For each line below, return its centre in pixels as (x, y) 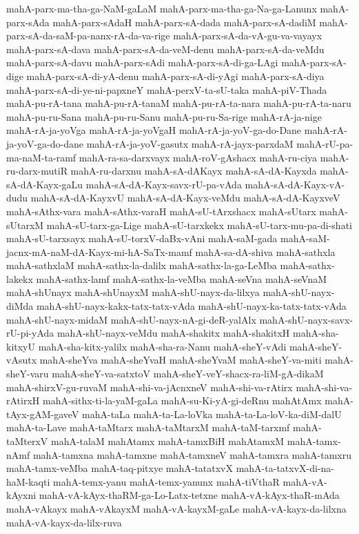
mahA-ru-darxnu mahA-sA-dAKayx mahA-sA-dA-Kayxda (194, 171)
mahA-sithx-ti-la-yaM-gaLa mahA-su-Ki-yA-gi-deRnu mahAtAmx (182, 400)
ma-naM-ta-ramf (41, 157)
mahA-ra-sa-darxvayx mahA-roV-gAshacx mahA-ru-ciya (198, 157)
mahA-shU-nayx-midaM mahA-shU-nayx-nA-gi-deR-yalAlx (131, 319)
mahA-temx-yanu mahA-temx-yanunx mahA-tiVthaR (166, 481)
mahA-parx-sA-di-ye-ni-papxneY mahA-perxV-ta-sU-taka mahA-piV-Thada (167, 89)
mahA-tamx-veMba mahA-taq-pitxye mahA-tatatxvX (120, 468)
